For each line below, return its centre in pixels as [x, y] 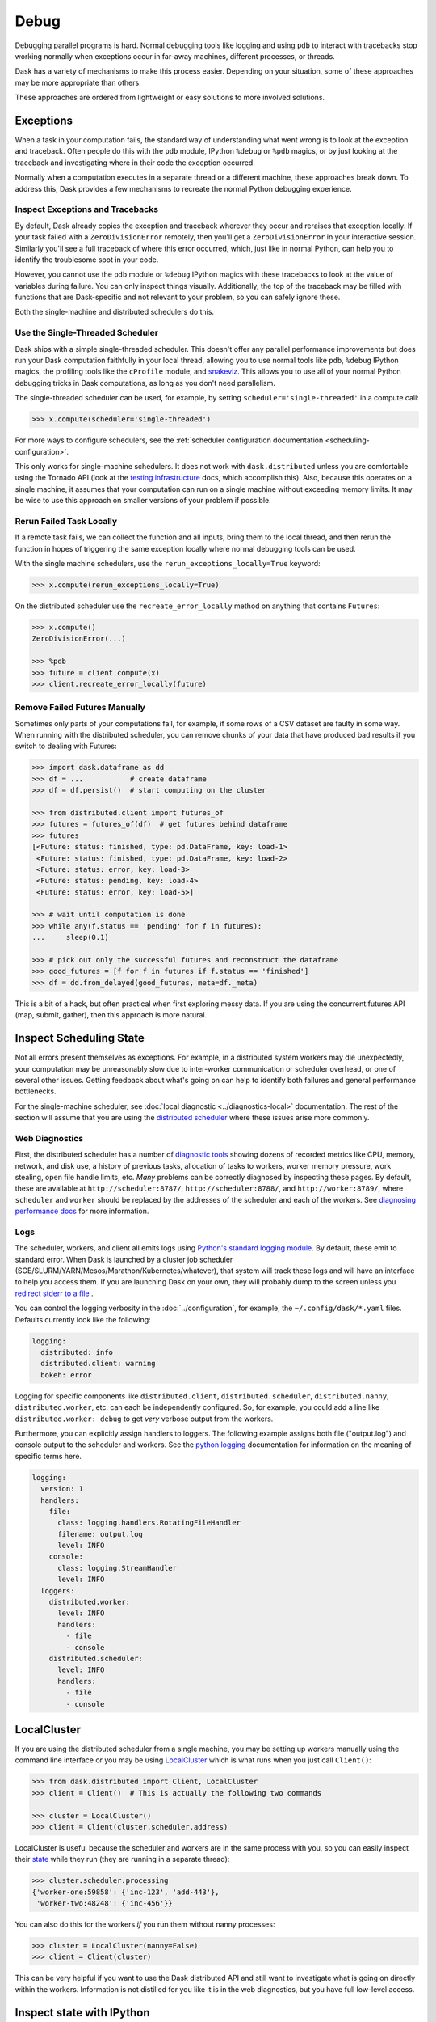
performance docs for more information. [82, 1211]
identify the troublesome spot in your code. [87, 260]
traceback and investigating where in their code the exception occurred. [135, 163]
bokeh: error [66, 1375]
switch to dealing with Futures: [66, 746]
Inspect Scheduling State [80, 1038]
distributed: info [77, 1352]
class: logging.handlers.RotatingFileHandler [149, 1523]
